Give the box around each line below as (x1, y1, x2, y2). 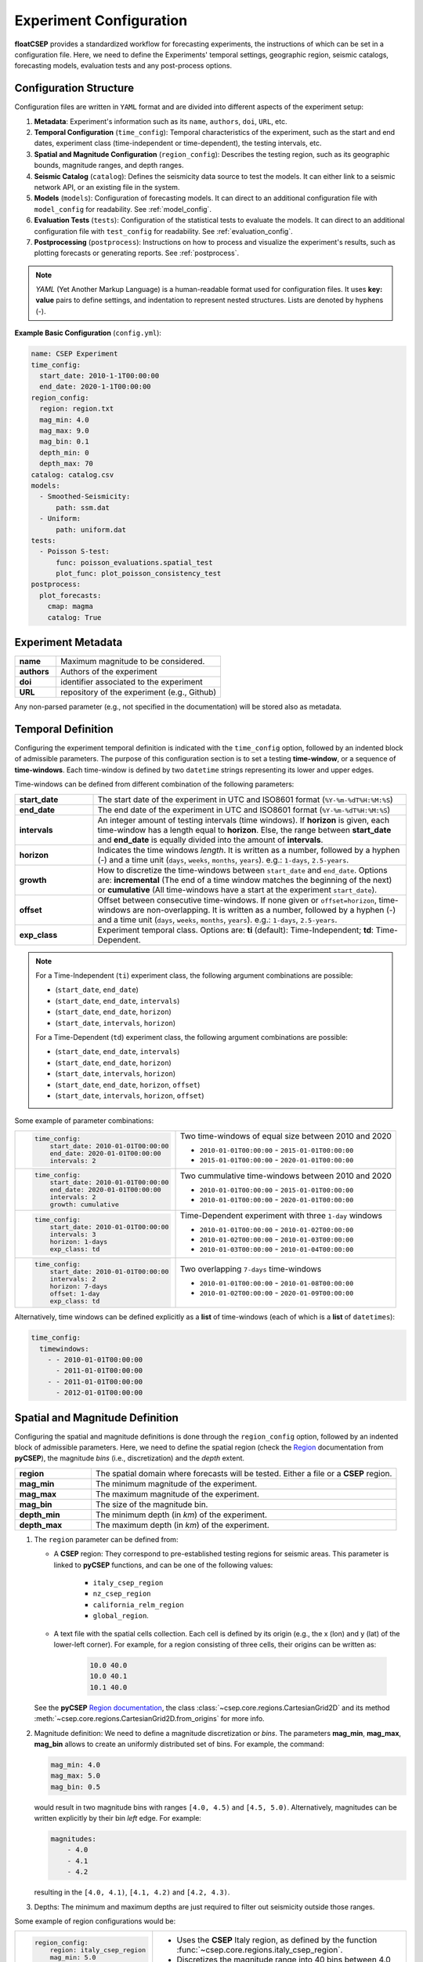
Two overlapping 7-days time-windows (179, 1264, 322, 1275)
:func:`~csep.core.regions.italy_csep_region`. (176, 1945, 343, 1956)
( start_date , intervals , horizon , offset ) (55, 1091, 204, 1100)
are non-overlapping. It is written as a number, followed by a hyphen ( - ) (132, 904, 396, 915)
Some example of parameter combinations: (14, 1116, 154, 1125)
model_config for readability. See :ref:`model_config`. (34, 204, 211, 213)
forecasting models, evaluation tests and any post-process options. (14, 61, 233, 71)
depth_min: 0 (39, 448, 89, 457)
